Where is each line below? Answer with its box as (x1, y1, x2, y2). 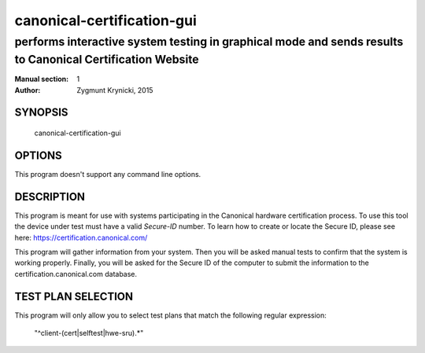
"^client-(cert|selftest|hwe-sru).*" (34, 329, 144, 338)
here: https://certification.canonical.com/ (14, 233, 148, 242)
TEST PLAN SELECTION (14, 289, 134, 303)
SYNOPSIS (14, 106, 68, 120)
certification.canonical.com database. (14, 269, 138, 278)
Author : (14, 85, 41, 94)
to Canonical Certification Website (14, 52, 200, 67)
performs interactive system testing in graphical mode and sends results (14, 35, 404, 49)
